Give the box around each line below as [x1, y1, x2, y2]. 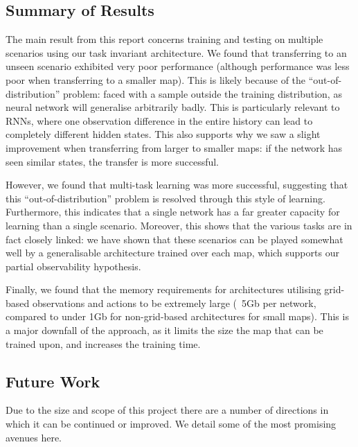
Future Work [6, 370, 100, 392]
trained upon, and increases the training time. [6, 336, 201, 351]
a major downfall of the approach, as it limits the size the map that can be [6, 323, 323, 338]
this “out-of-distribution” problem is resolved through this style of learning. [6, 191, 325, 205]
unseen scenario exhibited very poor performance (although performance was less [6, 59, 350, 73]
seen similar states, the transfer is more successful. [6, 154, 220, 168]
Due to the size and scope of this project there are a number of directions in [6, 403, 329, 417]
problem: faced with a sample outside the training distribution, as [62, 86, 342, 100]
